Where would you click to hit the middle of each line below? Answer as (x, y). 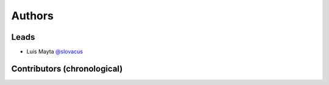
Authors (33, 16)
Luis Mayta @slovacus (55, 52)
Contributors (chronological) (67, 68)
